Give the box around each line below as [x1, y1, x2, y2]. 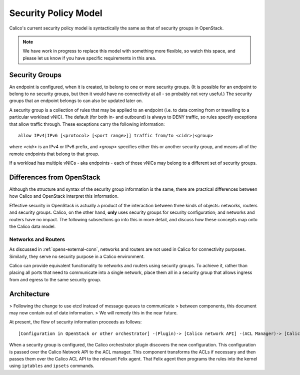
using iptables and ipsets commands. [9, 363, 94, 369]
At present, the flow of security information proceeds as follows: [9, 319, 142, 325]
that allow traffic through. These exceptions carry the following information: [9, 121, 165, 127]
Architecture [9, 289, 50, 298]
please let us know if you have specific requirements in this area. [22, 55, 156, 61]
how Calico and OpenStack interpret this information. [9, 193, 119, 199]
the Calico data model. [9, 223, 56, 229]
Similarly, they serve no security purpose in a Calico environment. [9, 253, 145, 259]
